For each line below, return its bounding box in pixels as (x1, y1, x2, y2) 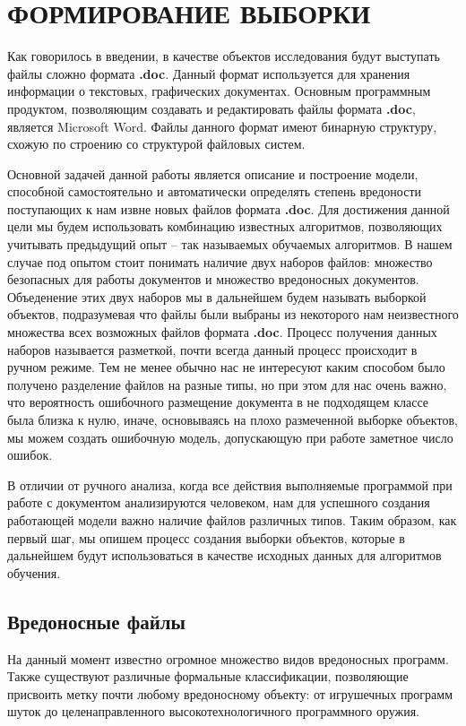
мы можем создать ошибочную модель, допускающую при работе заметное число (7, 428, 453, 446)
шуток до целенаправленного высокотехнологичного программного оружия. (7, 702, 420, 721)
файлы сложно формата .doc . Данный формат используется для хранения (7, 64, 410, 82)
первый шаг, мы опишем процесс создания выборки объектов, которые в (7, 528, 405, 547)
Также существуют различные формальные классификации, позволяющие (7, 667, 409, 686)
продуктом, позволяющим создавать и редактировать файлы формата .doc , (7, 99, 416, 117)
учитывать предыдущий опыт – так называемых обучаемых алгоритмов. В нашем (7, 235, 453, 254)
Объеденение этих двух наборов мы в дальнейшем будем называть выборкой (7, 287, 427, 306)
